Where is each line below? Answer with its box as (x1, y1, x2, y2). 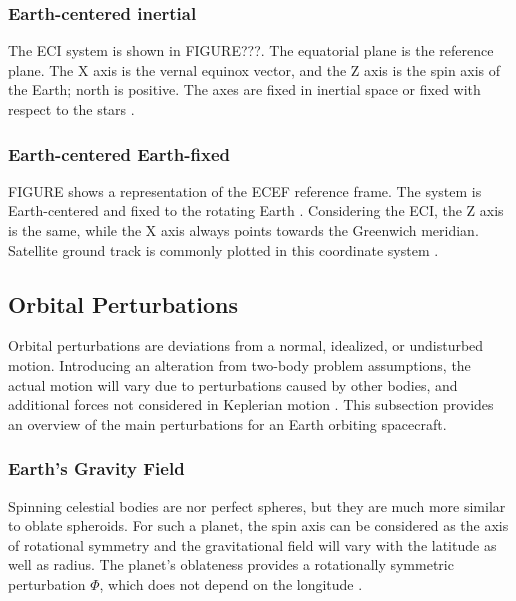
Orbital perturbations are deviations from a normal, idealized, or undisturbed (8, 335, 484, 356)
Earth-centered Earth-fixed (8, 141, 230, 166)
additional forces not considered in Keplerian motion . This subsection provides (8, 394, 494, 415)
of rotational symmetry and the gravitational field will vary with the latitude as (8, 534, 497, 555)
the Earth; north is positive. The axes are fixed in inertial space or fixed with (8, 79, 481, 100)
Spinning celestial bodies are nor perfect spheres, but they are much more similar (8, 495, 506, 516)
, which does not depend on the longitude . (99, 573, 363, 594)
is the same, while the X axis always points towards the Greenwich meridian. (8, 220, 479, 240)
